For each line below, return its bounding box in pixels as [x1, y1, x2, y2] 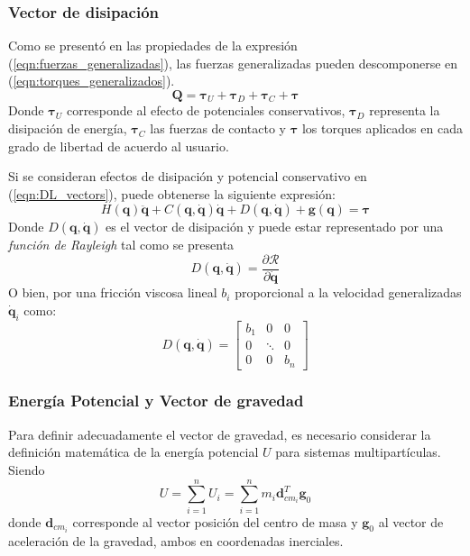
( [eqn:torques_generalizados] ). [8, 71, 175, 90]
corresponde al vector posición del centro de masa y [72, 512, 358, 531]
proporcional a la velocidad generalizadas [235, 283, 462, 302]
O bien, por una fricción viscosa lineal [8, 283, 217, 302]
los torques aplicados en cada [301, 119, 463, 138]
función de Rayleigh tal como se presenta [8, 235, 235, 254]
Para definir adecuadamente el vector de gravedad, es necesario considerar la [8, 424, 431, 443]
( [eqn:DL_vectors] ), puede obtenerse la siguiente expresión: [8, 184, 336, 203]
